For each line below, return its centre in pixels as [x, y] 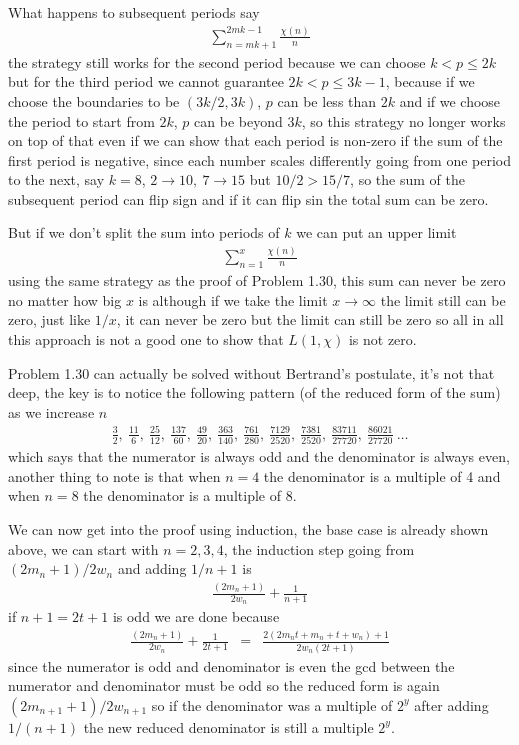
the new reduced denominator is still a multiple [228, 726]
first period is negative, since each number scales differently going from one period [260, 159]
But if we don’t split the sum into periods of [144, 232]
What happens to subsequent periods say [134, 12]
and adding [152, 568]
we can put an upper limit [376, 232]
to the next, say [56, 179]
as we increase [51, 411]
